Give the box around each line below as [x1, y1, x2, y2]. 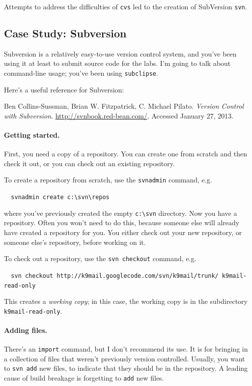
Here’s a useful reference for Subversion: [4, 84, 124, 94]
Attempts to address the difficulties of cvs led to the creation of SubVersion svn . [4, 1, 247, 11]
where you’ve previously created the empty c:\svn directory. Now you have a [4, 208, 237, 218]
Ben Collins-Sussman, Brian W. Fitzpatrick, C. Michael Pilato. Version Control [4, 101, 244, 111]
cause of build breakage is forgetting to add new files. [4, 373, 164, 383]
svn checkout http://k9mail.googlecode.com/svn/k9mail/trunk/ [11, 272, 219, 279]
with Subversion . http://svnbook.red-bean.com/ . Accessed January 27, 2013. [4, 110, 234, 120]
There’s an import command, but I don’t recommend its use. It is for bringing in [4, 344, 248, 354]
